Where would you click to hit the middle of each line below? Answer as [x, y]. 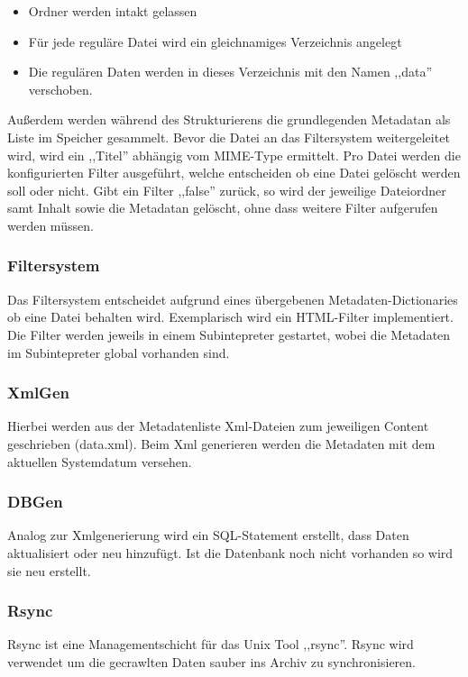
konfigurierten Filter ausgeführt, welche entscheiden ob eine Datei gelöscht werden [234, 173]
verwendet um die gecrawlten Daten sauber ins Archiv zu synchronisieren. [211, 661]
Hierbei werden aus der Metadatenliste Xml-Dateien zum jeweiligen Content [218, 426]
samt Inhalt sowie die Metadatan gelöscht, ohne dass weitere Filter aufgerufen [223, 208]
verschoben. [60, 89]
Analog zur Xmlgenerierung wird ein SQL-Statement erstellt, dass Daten [208, 535]
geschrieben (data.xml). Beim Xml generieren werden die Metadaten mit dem [221, 443]
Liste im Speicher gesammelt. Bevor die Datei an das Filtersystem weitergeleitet [229, 137]
